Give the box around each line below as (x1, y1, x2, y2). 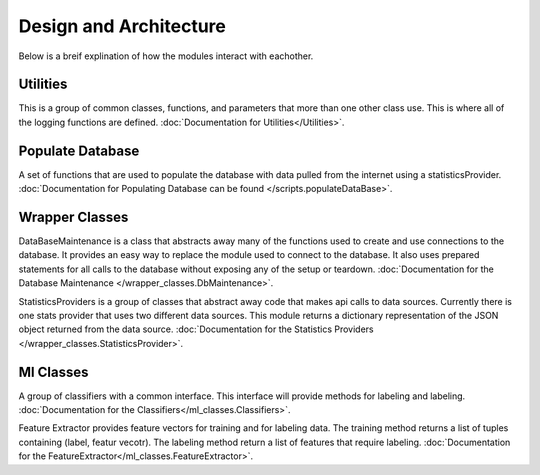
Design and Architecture (18, 15, 227, 37)
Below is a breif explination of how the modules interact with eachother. (18, 50, 314, 62)
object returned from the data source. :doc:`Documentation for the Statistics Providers (18, 323, 374, 335)
